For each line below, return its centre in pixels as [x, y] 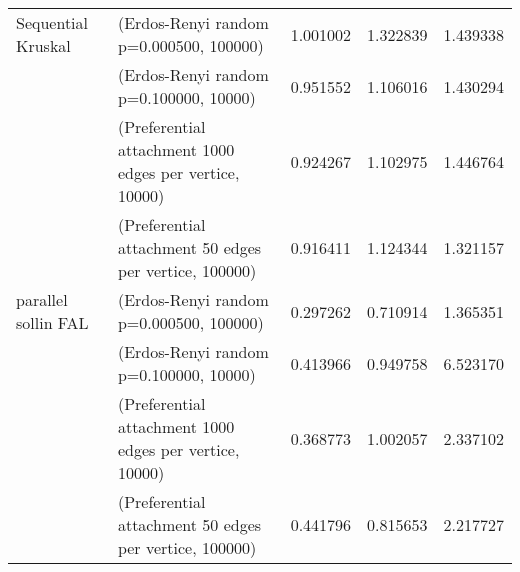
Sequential [52, 22]
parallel [42, 299]
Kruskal [43, 45]
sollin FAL [52, 322]
